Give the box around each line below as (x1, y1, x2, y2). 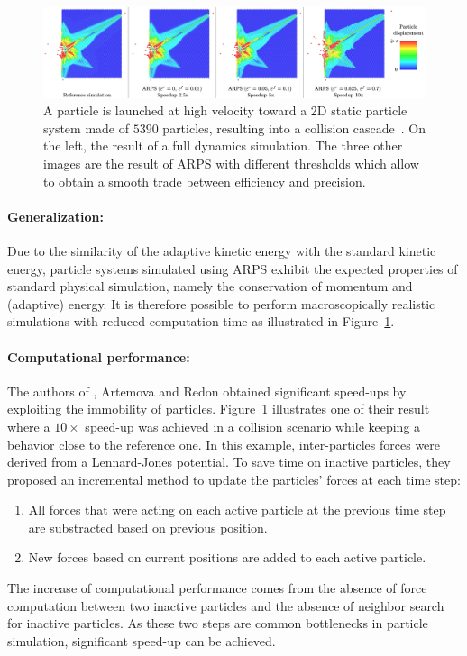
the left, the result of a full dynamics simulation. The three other (43, 136, 403, 155)
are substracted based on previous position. (28, 517, 268, 536)
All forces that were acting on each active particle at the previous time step (28, 500, 446, 519)
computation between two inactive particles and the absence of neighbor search (7, 596, 444, 615)
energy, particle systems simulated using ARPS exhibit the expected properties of (7, 259, 458, 278)
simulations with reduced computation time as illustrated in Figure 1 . (7, 312, 395, 331)
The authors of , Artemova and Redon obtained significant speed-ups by (7, 381, 407, 400)
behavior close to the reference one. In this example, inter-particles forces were (7, 434, 441, 453)
